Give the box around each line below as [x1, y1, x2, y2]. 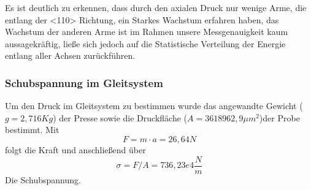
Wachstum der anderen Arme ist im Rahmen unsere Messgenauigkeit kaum [5, 25, 288, 38]
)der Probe [259, 111, 300, 124]
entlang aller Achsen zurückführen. [5, 49, 136, 62]
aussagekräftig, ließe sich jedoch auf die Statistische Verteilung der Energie [5, 37, 286, 50]
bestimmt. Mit [5, 123, 60, 136]
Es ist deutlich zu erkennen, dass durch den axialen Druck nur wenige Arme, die [5, 1, 307, 13]
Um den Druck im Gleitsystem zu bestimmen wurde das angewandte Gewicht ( [5, 99, 303, 112]
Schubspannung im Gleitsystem [5, 75, 163, 90]
